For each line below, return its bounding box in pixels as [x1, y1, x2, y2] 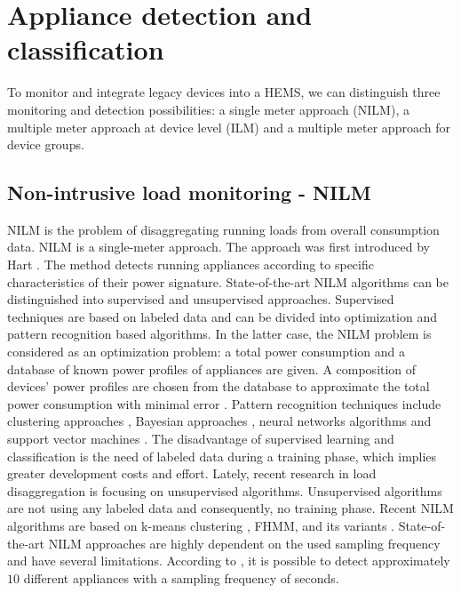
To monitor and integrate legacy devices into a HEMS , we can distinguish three [7, 83, 441, 101]
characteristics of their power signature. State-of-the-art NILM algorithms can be [7, 272, 449, 291]
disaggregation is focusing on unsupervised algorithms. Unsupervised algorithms [7, 481, 442, 500]
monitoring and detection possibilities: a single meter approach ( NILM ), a [7, 100, 409, 118]
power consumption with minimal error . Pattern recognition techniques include [7, 394, 441, 413]
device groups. [7, 135, 84, 154]
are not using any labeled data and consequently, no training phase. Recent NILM [7, 499, 454, 517]
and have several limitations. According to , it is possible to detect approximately [7, 551, 450, 570]
